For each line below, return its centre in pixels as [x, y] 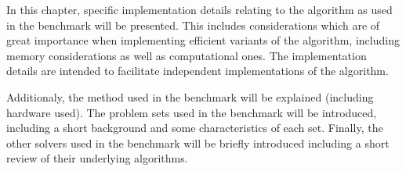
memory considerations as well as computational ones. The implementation [187, 55]
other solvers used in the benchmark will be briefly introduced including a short [198, 142]
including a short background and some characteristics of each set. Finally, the [195, 128]
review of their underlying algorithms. [97, 158]
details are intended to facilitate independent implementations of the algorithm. [198, 71]
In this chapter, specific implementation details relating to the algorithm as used [199, 9]
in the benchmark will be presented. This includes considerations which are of [193, 25]
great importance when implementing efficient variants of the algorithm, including [203, 40]
